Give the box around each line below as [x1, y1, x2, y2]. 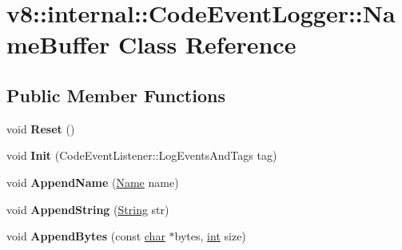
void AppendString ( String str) [6, 200, 169, 217]
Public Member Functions [6, 82, 225, 107]
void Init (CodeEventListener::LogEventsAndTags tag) [6, 147, 277, 164]
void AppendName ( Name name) [6, 173, 179, 190]
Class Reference [117, 28, 297, 61]
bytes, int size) [174, 228, 246, 244]
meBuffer [6, 28, 110, 61]
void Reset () [6, 120, 75, 137]
